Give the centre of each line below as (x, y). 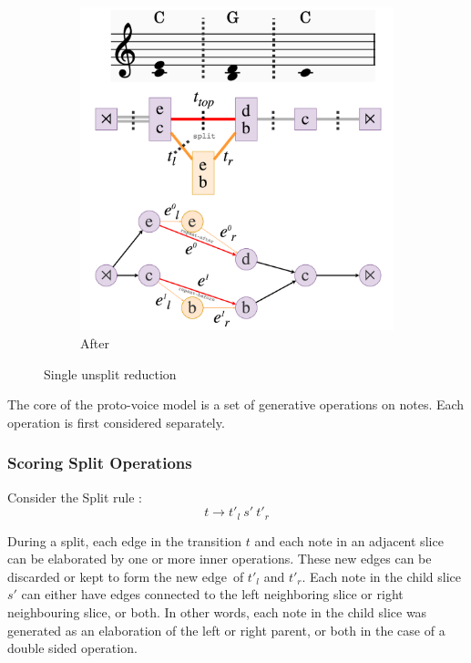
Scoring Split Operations (100, 463)
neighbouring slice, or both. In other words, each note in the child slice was (217, 611)
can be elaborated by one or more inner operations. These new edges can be (220, 559)
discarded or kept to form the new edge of (126, 576)
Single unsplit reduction (110, 373)
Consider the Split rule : (75, 497)
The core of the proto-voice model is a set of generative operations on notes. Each (236, 404)
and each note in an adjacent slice (349, 540)
